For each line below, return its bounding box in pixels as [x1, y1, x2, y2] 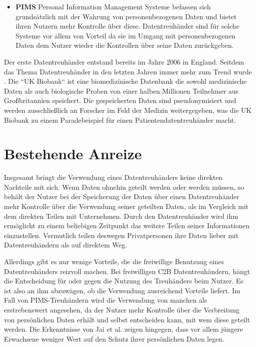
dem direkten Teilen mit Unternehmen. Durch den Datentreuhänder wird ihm [4, 210, 238, 221]
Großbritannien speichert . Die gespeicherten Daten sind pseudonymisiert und [4, 95, 236, 105]
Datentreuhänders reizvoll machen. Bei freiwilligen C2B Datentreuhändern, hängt [4, 266, 250, 276]
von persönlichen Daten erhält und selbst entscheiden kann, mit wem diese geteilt [4, 314, 250, 324]
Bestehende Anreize [4, 143, 142, 164]
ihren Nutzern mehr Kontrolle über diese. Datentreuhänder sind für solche [15, 21, 240, 31]
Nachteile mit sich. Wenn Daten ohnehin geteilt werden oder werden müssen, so [4, 181, 244, 192]
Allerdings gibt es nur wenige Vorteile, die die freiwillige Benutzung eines [4, 256, 224, 266]
